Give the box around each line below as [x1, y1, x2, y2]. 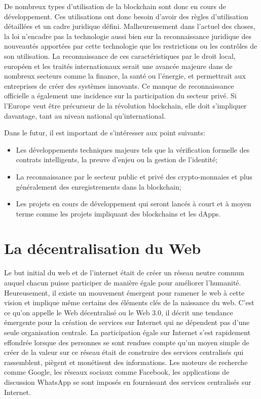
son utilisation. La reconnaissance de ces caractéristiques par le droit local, [4, 50, 236, 61]
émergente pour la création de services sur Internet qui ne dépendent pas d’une [4, 317, 250, 328]
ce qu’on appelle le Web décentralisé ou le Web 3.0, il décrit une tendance [4, 307, 233, 317]
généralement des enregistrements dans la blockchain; [16, 181, 181, 192]
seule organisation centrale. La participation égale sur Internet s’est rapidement [4, 327, 251, 337]
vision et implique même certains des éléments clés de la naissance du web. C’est [4, 297, 254, 308]
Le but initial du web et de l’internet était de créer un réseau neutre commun [4, 267, 244, 278]
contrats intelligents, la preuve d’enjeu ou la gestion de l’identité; [16, 154, 218, 165]
